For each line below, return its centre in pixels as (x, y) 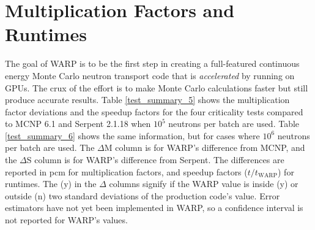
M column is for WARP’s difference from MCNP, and (205, 148)
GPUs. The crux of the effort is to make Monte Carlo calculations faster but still (157, 87)
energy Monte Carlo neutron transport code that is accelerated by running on (150, 75)
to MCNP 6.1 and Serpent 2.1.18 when (78, 124)
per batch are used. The (50, 148)
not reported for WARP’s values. (66, 220)
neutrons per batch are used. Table (234, 124)
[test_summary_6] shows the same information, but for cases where (132, 135)
